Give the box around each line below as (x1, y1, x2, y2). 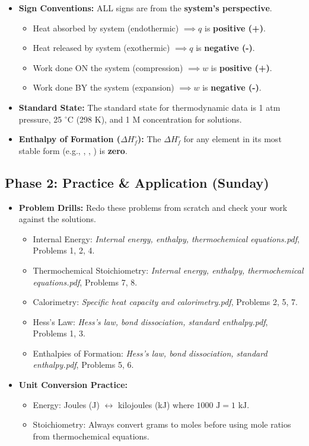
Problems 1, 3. (33, 327, 85, 339)
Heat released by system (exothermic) (33, 41, 170, 54)
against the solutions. (18, 213, 96, 225)
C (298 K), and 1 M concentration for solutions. (67, 113, 242, 125)
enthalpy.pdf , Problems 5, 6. (33, 358, 134, 371)
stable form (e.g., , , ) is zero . (18, 144, 128, 156)
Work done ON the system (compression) (33, 61, 183, 73)
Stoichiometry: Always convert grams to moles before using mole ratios (33, 418, 291, 431)
